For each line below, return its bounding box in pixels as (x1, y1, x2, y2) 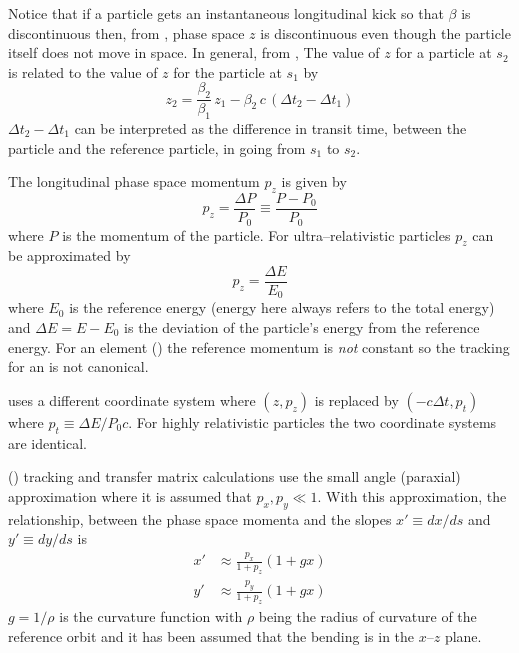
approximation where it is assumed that (8, 485, 252, 506)
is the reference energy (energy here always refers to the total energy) (69, 297, 495, 318)
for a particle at (395, 42, 492, 63)
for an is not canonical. (8, 356, 149, 377)
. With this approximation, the (317, 485, 507, 506)
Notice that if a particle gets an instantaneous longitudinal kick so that (8, 3, 444, 23)
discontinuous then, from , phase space (8, 22, 245, 43)
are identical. (8, 432, 87, 453)
